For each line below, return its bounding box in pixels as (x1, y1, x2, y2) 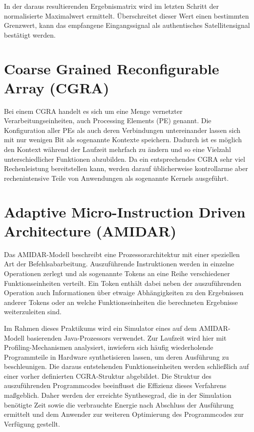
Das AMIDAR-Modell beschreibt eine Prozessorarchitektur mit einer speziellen (4, 249, 240, 259)
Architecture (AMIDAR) (4, 220, 177, 240)
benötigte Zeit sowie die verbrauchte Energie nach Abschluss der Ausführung (4, 399, 234, 410)
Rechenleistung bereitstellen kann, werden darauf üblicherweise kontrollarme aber (4, 163, 248, 173)
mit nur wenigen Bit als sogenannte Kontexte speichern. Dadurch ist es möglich (4, 134, 242, 145)
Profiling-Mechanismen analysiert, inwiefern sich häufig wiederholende (4, 342, 213, 352)
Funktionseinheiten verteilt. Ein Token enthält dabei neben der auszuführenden (4, 278, 242, 288)
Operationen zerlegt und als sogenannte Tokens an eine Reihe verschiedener (4, 268, 230, 278)
